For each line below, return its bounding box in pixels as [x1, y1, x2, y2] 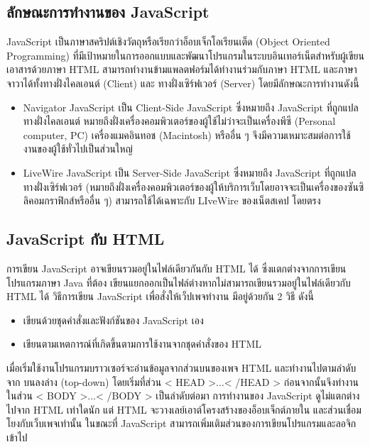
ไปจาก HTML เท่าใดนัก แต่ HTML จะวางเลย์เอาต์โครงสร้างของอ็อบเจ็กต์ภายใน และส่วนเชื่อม [6, 402, 361, 416]
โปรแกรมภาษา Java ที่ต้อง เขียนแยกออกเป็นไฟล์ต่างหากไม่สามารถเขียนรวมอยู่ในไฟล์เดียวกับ [6, 275, 351, 289]
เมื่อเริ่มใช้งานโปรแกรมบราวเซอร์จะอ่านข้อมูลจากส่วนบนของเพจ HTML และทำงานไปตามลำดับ [6, 360, 357, 375]
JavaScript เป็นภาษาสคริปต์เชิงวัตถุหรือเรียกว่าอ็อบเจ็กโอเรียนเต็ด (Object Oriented [6, 34, 330, 49]
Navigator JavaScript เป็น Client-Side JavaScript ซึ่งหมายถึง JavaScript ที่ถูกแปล [23, 99, 359, 114]
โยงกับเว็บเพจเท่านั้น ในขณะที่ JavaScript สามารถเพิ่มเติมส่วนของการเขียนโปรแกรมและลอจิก [6, 416, 357, 431]
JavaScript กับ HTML [6, 228, 165, 250]
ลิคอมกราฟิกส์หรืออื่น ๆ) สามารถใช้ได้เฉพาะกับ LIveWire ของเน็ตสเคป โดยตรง [23, 193, 321, 208]
